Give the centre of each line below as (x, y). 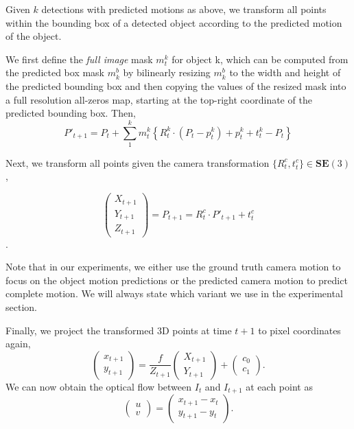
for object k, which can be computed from (260, 59)
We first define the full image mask (79, 59)
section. (21, 306)
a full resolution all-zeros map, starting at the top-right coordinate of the (159, 99)
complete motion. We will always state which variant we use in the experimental (174, 293)
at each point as (279, 386)
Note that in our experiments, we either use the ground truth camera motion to (173, 267)
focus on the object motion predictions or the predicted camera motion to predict (177, 280)
